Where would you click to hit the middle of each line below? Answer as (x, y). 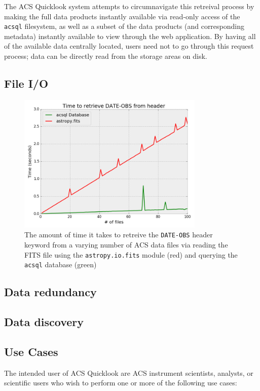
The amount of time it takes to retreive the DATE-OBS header (119, 235)
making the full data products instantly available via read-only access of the (122, 16)
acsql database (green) (61, 264)
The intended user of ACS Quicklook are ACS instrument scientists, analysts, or (129, 372)
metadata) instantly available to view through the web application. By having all (130, 36)
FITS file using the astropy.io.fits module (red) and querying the (131, 254)
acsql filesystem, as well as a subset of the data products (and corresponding (124, 26)
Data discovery (44, 322)
